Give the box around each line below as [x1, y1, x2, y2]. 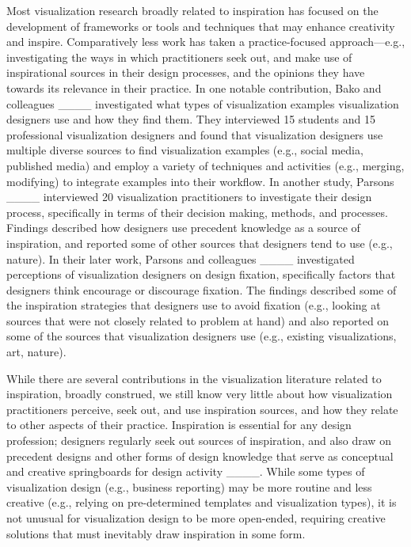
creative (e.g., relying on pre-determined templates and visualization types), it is [6, 494, 397, 511]
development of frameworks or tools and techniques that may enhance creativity [6, 17, 395, 34]
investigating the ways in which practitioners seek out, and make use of [6, 48, 352, 65]
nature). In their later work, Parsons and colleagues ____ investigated [6, 250, 355, 267]
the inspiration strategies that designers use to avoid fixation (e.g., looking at [6, 297, 381, 313]
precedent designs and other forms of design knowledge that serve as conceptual [6, 447, 394, 464]
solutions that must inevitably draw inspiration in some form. [6, 525, 306, 541]
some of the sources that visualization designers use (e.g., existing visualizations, [6, 328, 397, 344]
